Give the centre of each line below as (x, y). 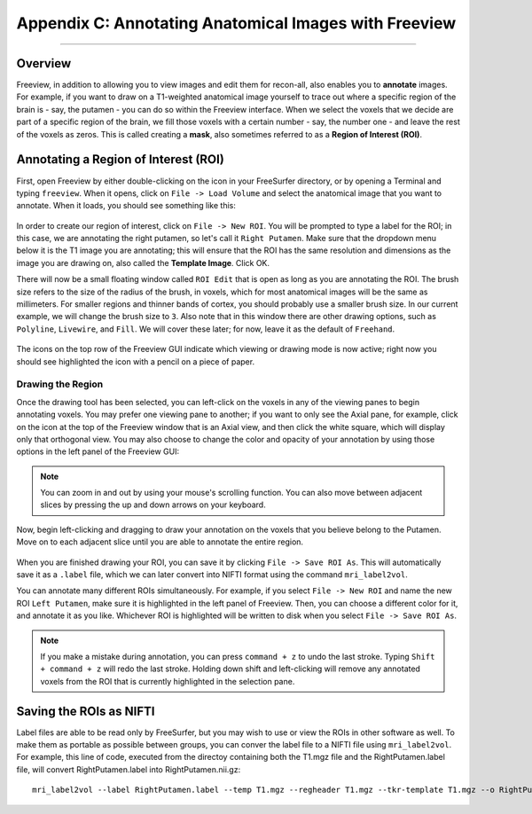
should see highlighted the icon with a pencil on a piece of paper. (136, 361)
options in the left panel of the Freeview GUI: (98, 451)
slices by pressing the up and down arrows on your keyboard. (153, 505)
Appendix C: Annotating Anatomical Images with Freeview (236, 23)
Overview (44, 63)
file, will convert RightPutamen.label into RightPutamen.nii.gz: (129, 769)
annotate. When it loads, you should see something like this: (126, 206)
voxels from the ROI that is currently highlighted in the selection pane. (168, 681)
